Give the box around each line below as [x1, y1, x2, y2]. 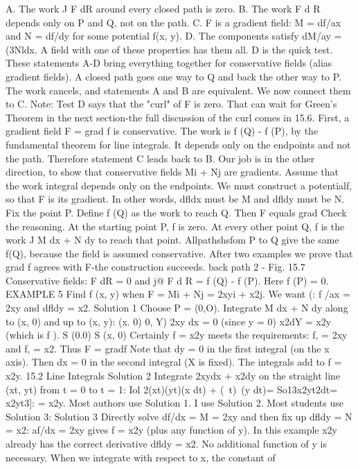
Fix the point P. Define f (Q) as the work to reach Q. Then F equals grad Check [6, 205, 347, 219]
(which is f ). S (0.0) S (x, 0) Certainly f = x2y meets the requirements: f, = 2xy [6, 327, 348, 342]
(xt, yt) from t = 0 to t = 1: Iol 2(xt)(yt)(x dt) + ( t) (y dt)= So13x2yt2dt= [6, 382, 338, 396]
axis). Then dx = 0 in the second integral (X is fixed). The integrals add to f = [6, 355, 342, 369]
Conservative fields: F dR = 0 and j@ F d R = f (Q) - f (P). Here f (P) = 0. [6, 273, 329, 287]
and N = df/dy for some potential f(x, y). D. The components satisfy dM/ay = [6, 28, 342, 43]
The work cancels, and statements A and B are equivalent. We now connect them [6, 83, 351, 97]
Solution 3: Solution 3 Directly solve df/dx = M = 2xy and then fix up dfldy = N [6, 409, 352, 423]
